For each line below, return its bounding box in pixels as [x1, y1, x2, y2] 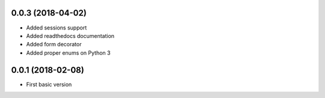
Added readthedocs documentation [26, 32, 114, 39]
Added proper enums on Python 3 [26, 49, 111, 57]
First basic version [26, 81, 72, 88]
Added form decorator [26, 41, 82, 48]
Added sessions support [26, 24, 87, 31]
